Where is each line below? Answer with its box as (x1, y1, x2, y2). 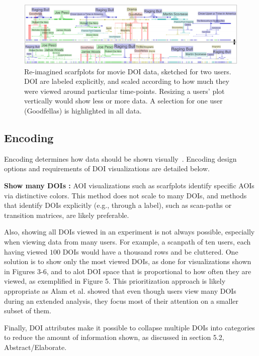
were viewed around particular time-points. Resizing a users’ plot (24, 85, 225, 96)
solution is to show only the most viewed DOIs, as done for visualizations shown (4, 256, 251, 267)
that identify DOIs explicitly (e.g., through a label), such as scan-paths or (4, 200, 232, 210)
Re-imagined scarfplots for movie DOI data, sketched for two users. (24, 66, 231, 76)
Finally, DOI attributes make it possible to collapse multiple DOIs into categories (4, 322, 255, 332)
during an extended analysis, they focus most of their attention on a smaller (4, 295, 239, 306)
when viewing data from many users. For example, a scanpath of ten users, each (4, 236, 251, 247)
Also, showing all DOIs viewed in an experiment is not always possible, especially (4, 226, 255, 237)
